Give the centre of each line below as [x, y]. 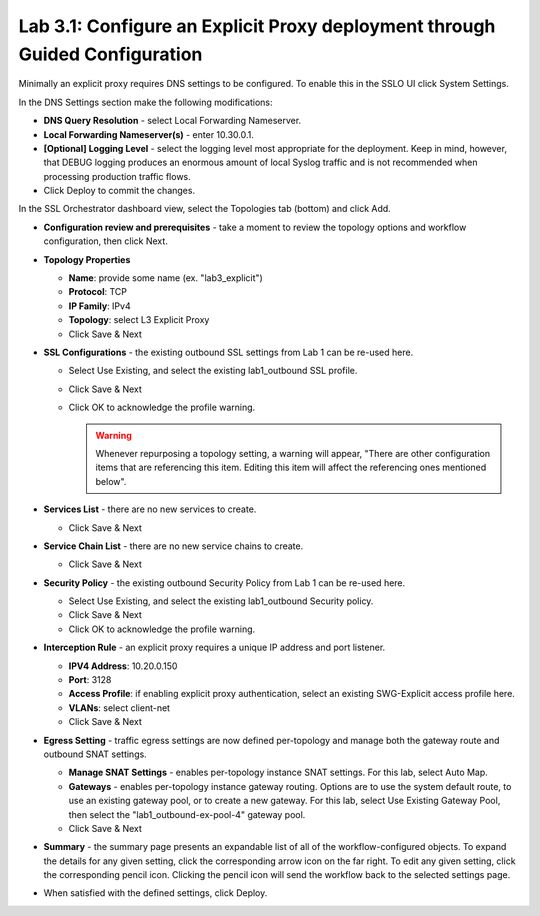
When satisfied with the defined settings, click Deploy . [155, 893]
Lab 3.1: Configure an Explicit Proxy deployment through [257, 26]
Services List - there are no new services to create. [150, 509]
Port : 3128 [90, 680]
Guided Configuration [110, 54]
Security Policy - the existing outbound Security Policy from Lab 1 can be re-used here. [224, 582]
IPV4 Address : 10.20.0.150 [123, 666]
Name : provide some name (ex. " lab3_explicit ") [166, 278]
